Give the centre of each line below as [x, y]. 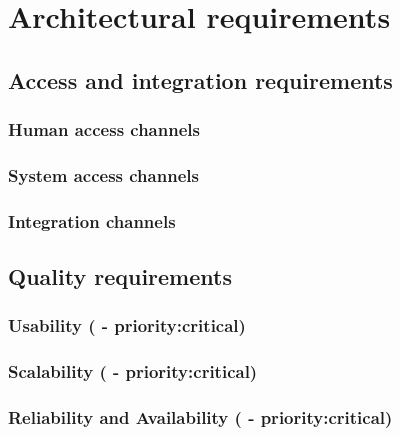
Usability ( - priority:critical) [127, 325]
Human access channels [104, 129]
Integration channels [92, 220]
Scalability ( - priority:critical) [133, 371]
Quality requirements [120, 276]
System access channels [103, 174]
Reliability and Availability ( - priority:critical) [200, 417]
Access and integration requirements [200, 79]
